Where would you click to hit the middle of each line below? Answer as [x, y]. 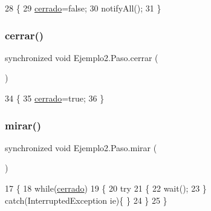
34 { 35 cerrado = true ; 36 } [55, 98]
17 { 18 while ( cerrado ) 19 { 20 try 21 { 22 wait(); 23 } [106, 188]
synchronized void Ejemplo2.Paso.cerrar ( [82, 57]
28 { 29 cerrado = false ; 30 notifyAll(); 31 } [83, 8]
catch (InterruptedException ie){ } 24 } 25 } [86, 200]
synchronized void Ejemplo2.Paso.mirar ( [81, 147]
